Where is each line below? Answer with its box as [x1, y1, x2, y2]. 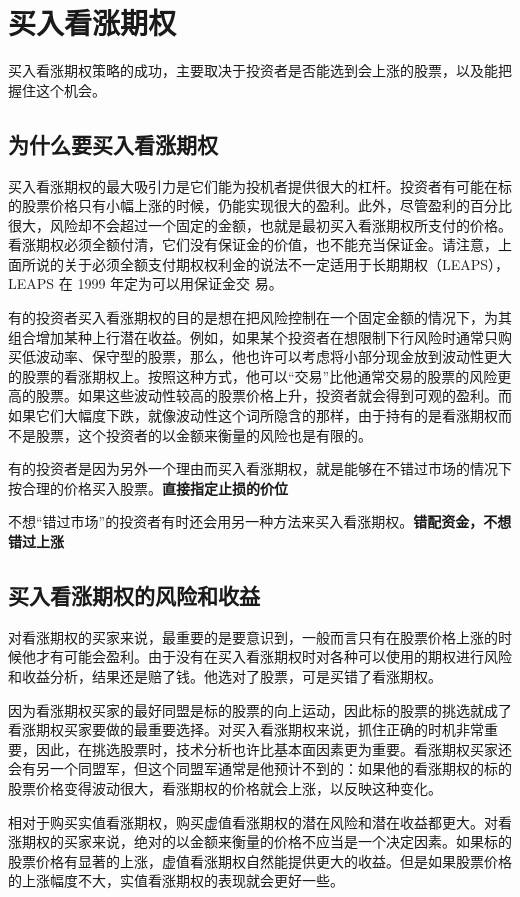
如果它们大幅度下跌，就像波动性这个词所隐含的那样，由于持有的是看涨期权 [8, 405, 498, 426]
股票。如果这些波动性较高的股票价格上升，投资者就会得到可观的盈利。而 [35, 385, 512, 406]
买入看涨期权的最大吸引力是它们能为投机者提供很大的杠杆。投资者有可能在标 [8, 175, 512, 196]
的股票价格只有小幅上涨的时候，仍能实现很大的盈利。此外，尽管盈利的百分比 [8, 195, 512, 216]
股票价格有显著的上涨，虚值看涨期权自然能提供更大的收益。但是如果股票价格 [8, 850, 512, 871]
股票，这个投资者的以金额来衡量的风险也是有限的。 [35, 424, 372, 445]
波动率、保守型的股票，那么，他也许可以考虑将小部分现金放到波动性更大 [35, 346, 512, 367]
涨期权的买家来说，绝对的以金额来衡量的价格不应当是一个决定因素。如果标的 [8, 831, 512, 852]
